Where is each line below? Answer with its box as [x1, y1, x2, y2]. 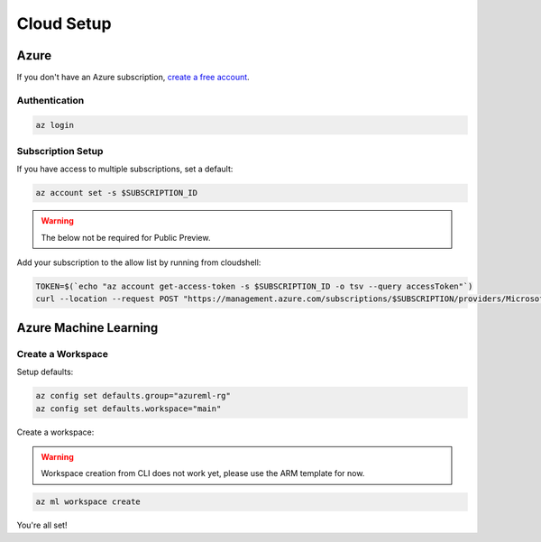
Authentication [16, 94, 85, 106]
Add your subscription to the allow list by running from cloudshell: [16, 257, 261, 268]
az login [35, 120, 75, 130]
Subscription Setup [16, 144, 104, 157]
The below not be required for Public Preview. [41, 232, 211, 243]
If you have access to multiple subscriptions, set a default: [16, 163, 234, 175]
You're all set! [16, 519, 68, 531]
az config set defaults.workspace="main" [35, 403, 222, 414]
